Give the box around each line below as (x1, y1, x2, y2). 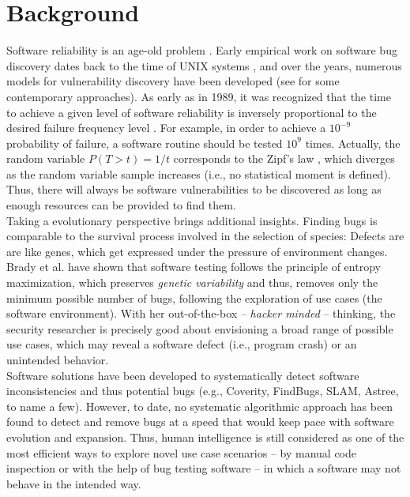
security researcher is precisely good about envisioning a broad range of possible (6, 320, 393, 337)
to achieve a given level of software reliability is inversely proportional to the (6, 104, 377, 120)
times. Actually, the (305, 134, 401, 151)
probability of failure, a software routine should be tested (6, 134, 283, 151)
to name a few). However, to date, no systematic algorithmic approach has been (6, 397, 393, 414)
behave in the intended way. (6, 475, 141, 491)
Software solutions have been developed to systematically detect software (6, 367, 359, 383)
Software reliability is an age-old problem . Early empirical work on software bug (6, 42, 397, 58)
